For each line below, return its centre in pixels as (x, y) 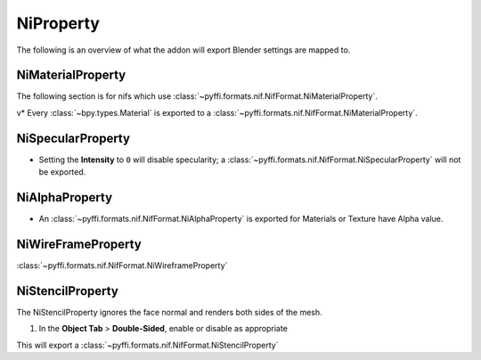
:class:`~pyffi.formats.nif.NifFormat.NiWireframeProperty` (122, 265)
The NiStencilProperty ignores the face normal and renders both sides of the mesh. (169, 312)
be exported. (62, 172)
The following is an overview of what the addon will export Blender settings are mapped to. (183, 50)
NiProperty (58, 23)
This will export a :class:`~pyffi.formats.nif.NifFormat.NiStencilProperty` (147, 345)
